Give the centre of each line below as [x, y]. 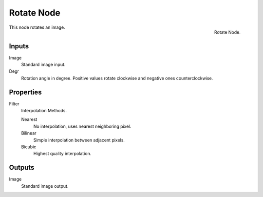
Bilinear [29, 133]
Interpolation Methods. [44, 111]
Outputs [22, 167]
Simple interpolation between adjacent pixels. [79, 140]
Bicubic [29, 147]
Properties [25, 92]
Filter [14, 104]
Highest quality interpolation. [62, 154]
